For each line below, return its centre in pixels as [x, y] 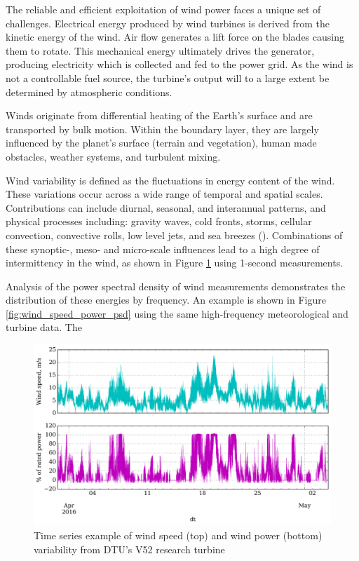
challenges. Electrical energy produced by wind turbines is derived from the [168, 23]
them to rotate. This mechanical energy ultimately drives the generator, [160, 50]
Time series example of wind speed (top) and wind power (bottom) [178, 535]
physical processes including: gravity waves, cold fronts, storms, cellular [159, 221]
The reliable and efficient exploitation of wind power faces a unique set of [163, 9]
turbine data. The [44, 327]
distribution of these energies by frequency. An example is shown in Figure [166, 300]
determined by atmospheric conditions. [89, 92]
